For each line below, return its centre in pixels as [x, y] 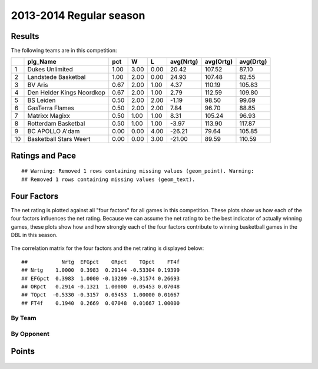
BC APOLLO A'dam [54, 131]
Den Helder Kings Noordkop [67, 93]
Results [25, 36]
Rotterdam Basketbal [56, 124]
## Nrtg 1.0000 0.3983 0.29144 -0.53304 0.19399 [100, 270]
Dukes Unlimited [50, 70]
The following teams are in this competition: [64, 51]
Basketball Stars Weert [59, 139]
